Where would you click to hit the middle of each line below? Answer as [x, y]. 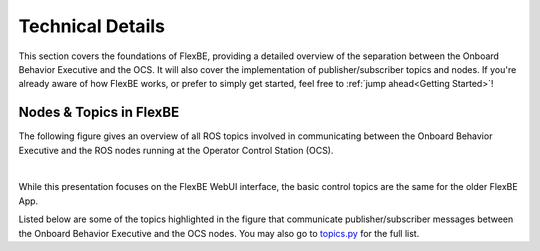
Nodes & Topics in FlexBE [99, 112]
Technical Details [91, 26]
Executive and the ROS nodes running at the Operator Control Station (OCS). [176, 150]
